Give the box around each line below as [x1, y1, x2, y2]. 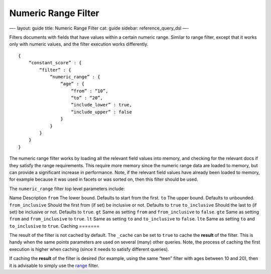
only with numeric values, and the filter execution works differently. [9, 41, 149, 47]
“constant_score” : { [28, 60, 82, 66]
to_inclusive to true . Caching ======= [9, 223, 100, 229]
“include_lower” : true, [71, 102, 132, 108]
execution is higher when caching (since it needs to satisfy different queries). [9, 246, 169, 252]
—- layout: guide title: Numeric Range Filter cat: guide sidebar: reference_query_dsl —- [9, 25, 189, 31]
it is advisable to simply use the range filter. [9, 262, 99, 268]
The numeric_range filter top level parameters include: [9, 186, 125, 192]
